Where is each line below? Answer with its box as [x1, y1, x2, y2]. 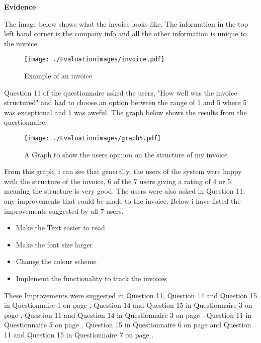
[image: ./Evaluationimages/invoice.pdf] [24, 56, 165, 63]
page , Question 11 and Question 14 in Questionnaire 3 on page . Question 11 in [4, 309, 251, 320]
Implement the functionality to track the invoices [16, 273, 167, 283]
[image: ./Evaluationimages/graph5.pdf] [24, 135, 161, 142]
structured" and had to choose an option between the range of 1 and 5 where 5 [4, 97, 247, 108]
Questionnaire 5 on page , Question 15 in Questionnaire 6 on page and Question [4, 319, 251, 330]
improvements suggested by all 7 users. [4, 205, 124, 216]
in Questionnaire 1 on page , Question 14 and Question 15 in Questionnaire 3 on [4, 300, 252, 310]
